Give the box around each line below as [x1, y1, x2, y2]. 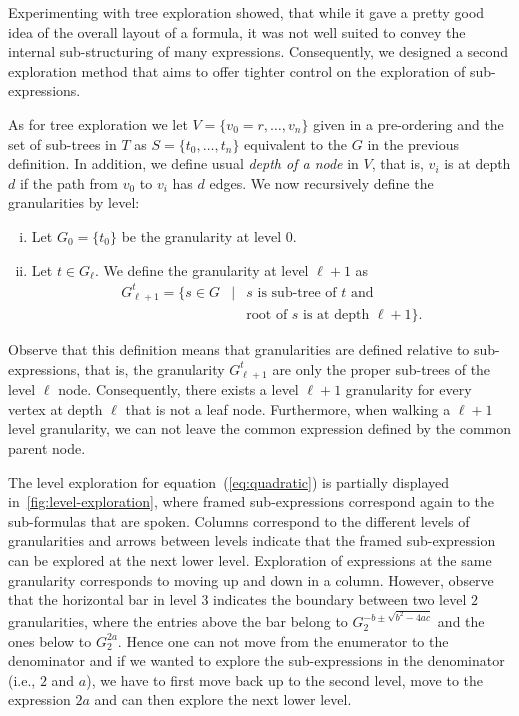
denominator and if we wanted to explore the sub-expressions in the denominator [8, 650, 505, 671]
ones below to [8, 630, 92, 651]
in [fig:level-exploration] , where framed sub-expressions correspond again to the [8, 491, 494, 512]
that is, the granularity [84, 358, 225, 379]
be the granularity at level [121, 225, 282, 246]
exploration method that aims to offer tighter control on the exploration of [8, 60, 466, 81]
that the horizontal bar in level [8, 589, 197, 610]
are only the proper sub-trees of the [272, 358, 491, 379]
